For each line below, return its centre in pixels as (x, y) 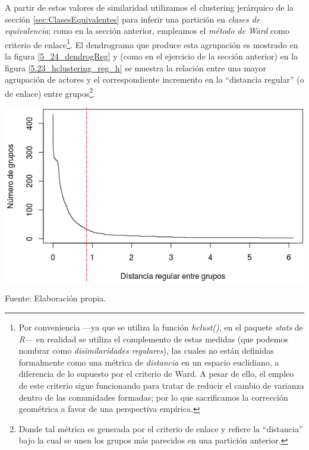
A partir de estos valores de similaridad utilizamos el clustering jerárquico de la (149, 7)
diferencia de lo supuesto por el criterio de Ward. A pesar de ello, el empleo (156, 374)
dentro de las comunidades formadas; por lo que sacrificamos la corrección (153, 397)
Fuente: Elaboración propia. (56, 298)
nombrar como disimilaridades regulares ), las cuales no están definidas (146, 350)
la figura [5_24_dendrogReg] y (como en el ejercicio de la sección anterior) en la (152, 56)
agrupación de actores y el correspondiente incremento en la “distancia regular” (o (154, 79)
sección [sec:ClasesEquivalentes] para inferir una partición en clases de (133, 19)
